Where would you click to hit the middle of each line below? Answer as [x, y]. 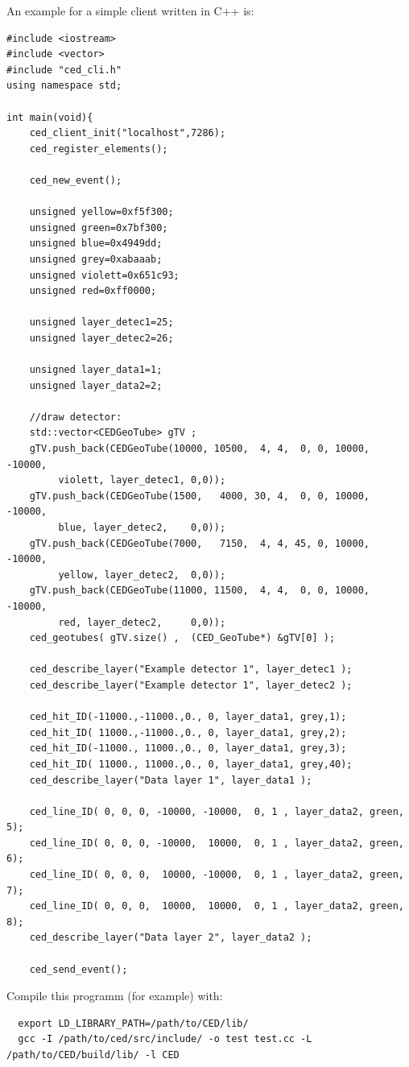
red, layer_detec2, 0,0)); [142, 622]
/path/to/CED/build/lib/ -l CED [93, 1055]
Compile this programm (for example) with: [115, 996]
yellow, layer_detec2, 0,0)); [142, 575]
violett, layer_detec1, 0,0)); [142, 480]
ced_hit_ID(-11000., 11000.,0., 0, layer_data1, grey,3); [188, 749]
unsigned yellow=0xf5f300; [101, 212]
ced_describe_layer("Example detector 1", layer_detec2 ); [191, 685]
